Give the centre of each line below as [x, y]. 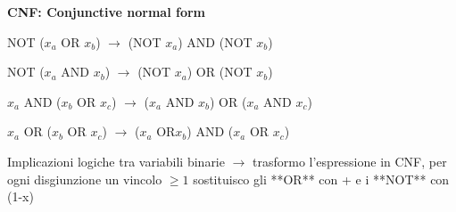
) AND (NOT [215, 41]
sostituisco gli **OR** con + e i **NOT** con [321, 179]
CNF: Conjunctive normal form [107, 12]
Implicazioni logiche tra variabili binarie [116, 161]
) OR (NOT [220, 72]
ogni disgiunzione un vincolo [85, 179]
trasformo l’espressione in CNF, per [350, 161]
